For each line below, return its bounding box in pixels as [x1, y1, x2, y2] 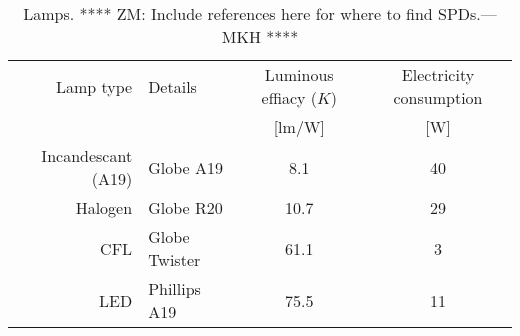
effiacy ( [261, 86, 318, 109]
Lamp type [55, 74, 133, 98]
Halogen [75, 196, 133, 219]
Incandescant [41, 144, 133, 167]
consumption [393, 86, 483, 109]
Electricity [401, 63, 475, 86]
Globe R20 [148, 196, 223, 219]
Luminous [264, 63, 334, 86]
